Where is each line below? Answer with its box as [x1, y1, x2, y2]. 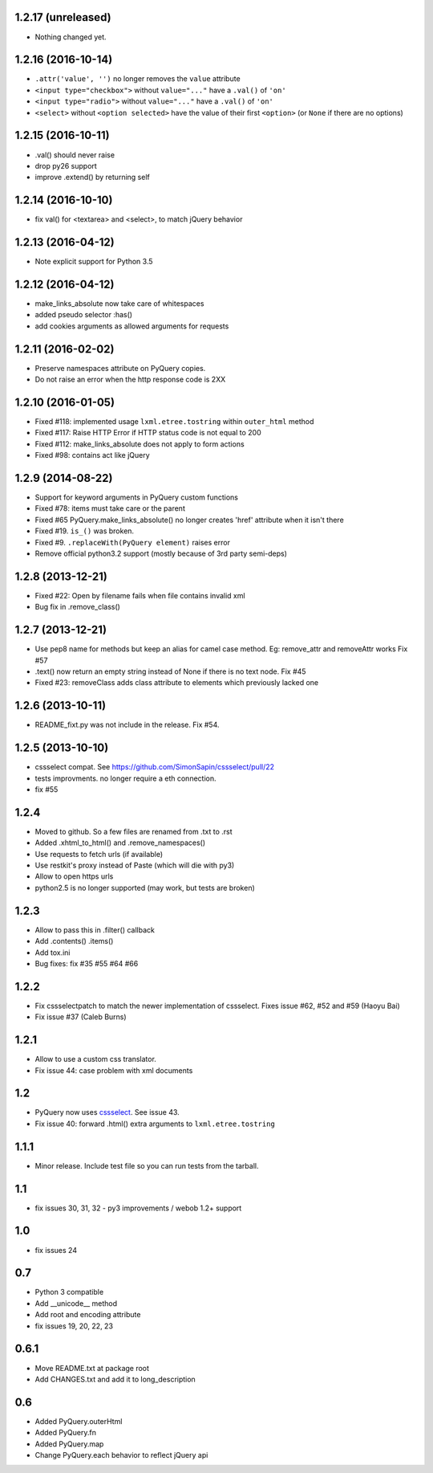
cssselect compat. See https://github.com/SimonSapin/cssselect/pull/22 [34, 762, 275, 772]
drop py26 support [34, 161, 98, 170]
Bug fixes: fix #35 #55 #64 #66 [34, 958, 139, 968]
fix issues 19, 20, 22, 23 [34, 1321, 114, 1331]
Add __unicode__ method [34, 1298, 118, 1308]
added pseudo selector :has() [34, 310, 132, 320]
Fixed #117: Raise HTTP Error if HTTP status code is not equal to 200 [34, 428, 262, 438]
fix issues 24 [34, 1245, 78, 1255]
